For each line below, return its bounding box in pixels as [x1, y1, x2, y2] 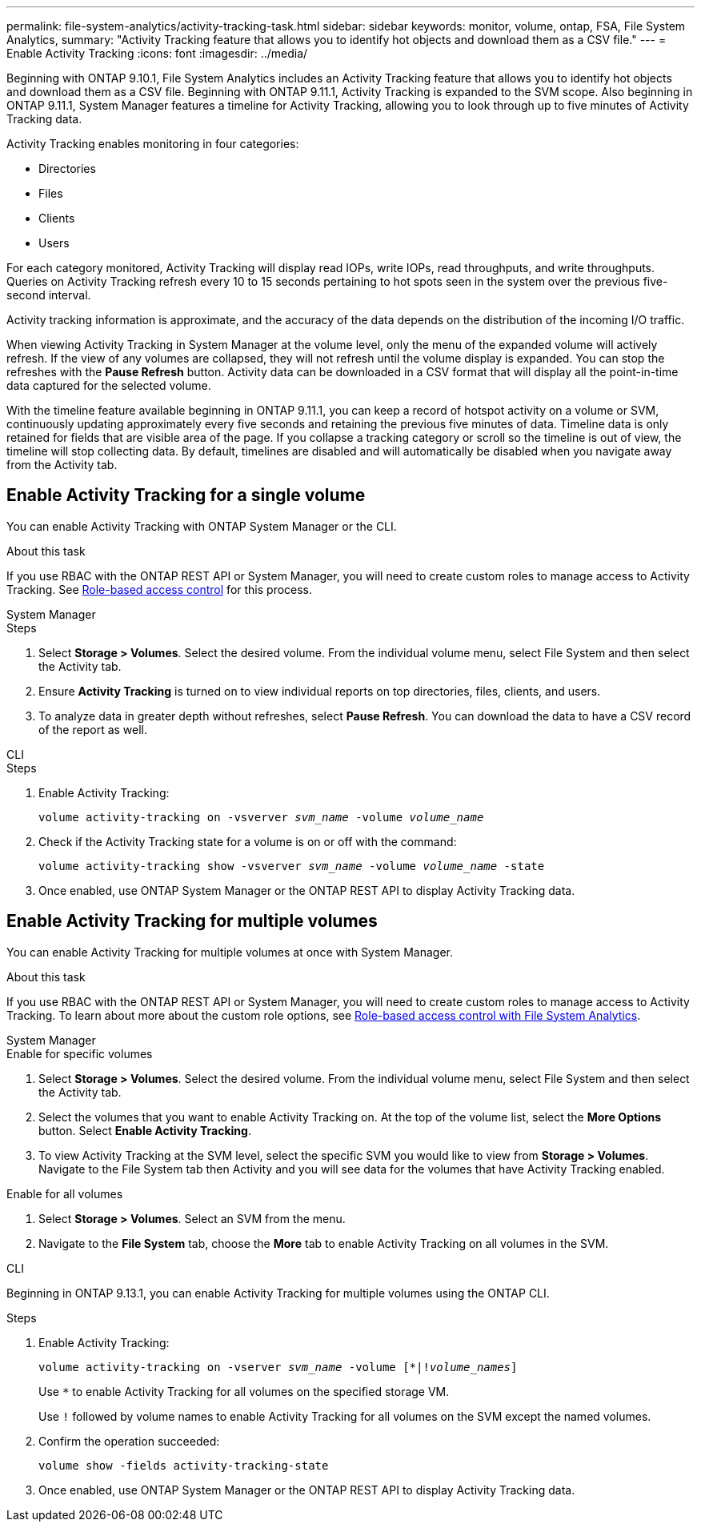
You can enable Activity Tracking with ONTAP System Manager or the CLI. [6, 519, 397, 533]
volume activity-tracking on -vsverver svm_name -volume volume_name [38, 810, 484, 824]
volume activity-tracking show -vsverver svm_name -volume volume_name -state [38, 859, 545, 872]
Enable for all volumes [6, 1186, 123, 1201]
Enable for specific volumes [6, 1046, 153, 1061]
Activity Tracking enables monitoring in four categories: [6, 137, 299, 150]
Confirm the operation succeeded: [38, 1434, 220, 1448]
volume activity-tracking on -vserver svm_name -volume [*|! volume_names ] [38, 1360, 518, 1374]
